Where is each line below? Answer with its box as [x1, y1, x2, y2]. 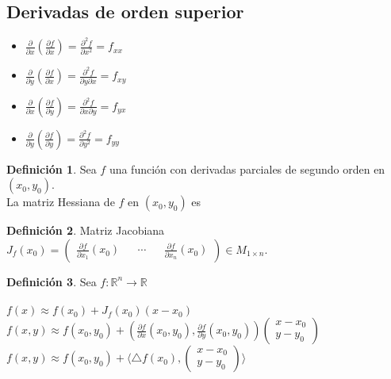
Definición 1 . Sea [6, 160, 97, 177]
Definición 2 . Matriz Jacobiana [6, 222, 165, 239]
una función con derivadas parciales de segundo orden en [109, 160, 385, 177]
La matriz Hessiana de [6, 193, 115, 210]
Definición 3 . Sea [6, 273, 97, 289]
